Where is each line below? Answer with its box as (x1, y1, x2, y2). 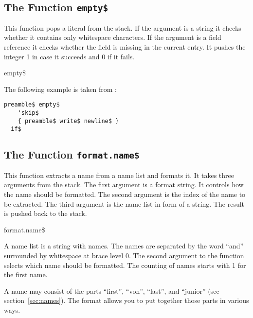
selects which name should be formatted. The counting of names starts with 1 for (4, 260, 246, 270)
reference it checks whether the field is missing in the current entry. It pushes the (4, 41, 246, 52)
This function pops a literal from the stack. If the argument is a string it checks (4, 22, 241, 33)
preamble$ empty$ (4, 101, 60, 108)
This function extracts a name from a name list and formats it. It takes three (4, 170, 235, 180)
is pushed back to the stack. (4, 208, 87, 218)
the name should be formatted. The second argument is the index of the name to (4, 189, 246, 199)
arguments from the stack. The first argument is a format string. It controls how (4, 179, 244, 190)
